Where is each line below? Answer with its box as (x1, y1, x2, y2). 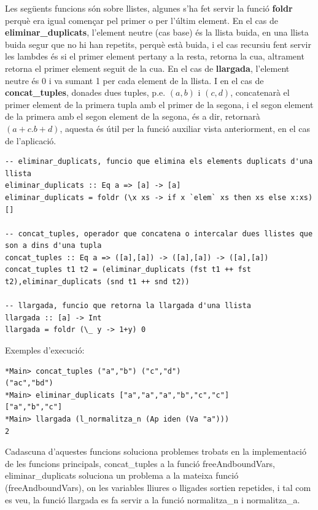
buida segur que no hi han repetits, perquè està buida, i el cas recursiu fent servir (5, 37, 311, 50)
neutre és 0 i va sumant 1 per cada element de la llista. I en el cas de (5, 74, 264, 87)
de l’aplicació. (5, 134, 56, 147)
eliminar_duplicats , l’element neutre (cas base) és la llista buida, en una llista (5, 26, 309, 39)
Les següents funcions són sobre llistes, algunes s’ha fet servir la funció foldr (5, 2, 293, 14)
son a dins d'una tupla (5, 241, 102, 250)
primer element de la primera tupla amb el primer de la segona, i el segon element (5, 98, 314, 110)
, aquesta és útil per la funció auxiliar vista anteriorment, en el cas (60, 122, 311, 134)
